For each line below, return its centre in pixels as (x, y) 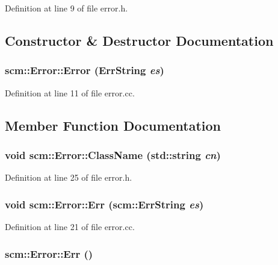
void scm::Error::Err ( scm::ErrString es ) (104, 204)
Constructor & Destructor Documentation (139, 40)
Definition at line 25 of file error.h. (69, 177)
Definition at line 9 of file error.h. (66, 8)
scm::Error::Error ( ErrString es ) (85, 70)
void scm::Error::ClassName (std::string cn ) (113, 154)
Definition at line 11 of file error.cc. (70, 92)
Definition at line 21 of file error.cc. (70, 226)
